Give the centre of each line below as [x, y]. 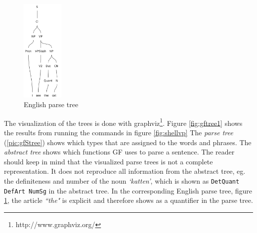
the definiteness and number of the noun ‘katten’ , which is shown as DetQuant [122, 180]
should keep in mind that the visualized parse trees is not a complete [108, 161]
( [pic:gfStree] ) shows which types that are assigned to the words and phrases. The [128, 142]
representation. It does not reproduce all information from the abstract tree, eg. [125, 171]
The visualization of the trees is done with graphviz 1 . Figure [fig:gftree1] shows [123, 122]
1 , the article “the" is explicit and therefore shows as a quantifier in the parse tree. [128, 200]
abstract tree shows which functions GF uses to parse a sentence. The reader [119, 152]
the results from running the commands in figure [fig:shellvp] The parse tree [119, 132]
